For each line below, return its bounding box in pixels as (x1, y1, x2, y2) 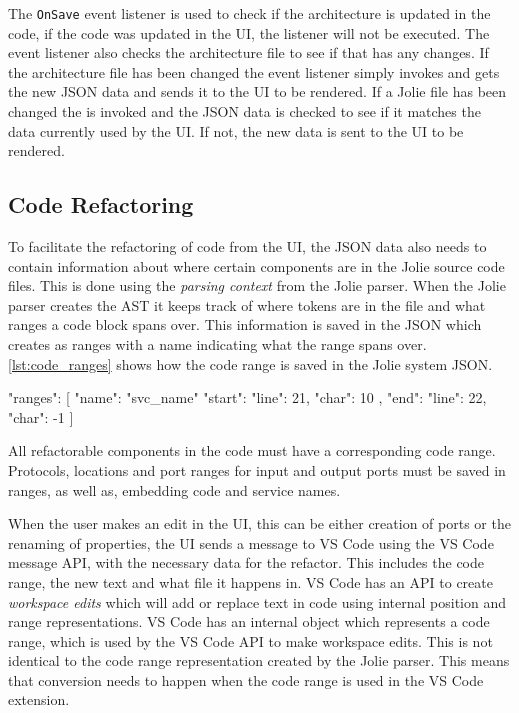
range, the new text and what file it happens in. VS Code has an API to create (8, 571, 493, 592)
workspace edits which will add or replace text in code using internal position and (8, 591, 506, 612)
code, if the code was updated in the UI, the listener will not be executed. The (8, 22, 490, 43)
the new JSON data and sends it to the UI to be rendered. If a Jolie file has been (8, 81, 507, 102)
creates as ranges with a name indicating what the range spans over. (8, 333, 427, 354)
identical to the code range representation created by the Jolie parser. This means (8, 650, 510, 671)
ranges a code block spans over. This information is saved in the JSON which (8, 314, 482, 335)
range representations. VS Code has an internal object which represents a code (8, 611, 490, 632)
